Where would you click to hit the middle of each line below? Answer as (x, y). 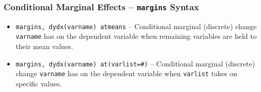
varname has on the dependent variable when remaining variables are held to (136, 36)
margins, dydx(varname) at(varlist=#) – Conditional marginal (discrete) (135, 63)
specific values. (39, 83)
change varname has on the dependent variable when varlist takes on (126, 73)
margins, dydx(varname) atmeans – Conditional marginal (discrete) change (136, 26)
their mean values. (44, 46)
